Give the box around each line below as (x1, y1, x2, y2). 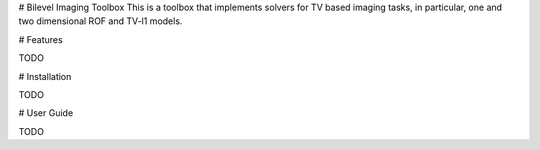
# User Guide (18, 107, 74, 119)
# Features (18, 33, 64, 45)
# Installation (18, 70, 72, 82)
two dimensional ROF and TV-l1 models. (18, 15, 183, 27)
